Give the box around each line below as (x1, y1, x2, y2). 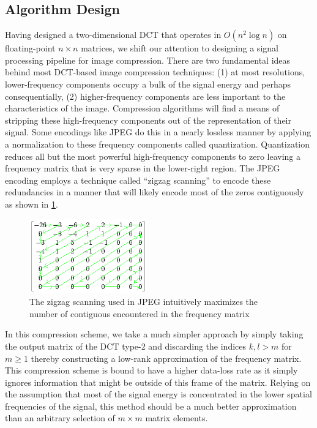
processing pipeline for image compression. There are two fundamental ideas (5, 53, 291, 66)
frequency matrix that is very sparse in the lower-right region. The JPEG (5, 162, 280, 175)
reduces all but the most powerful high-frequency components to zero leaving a (5, 149, 300, 162)
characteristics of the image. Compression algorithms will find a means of (5, 102, 280, 115)
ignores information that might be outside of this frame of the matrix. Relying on (5, 375, 311, 388)
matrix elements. (145, 411, 208, 424)
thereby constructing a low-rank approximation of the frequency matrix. (31, 351, 302, 364)
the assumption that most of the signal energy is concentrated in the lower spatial (5, 388, 312, 400)
